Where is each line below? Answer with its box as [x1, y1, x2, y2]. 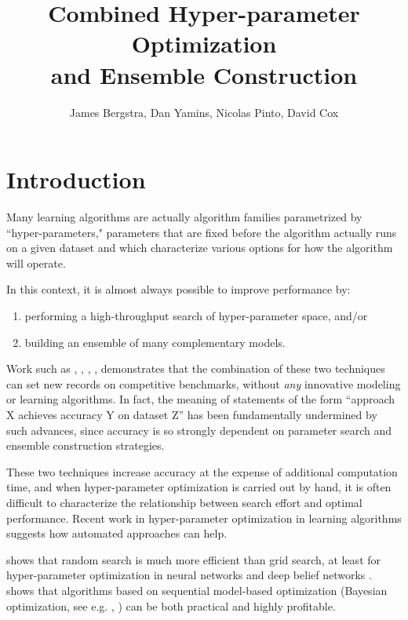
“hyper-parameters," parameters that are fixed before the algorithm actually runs [6, 224, 397, 240]
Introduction [6, 163, 146, 195]
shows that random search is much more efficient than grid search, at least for [6, 551, 381, 567]
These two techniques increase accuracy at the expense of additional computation [6, 463, 398, 480]
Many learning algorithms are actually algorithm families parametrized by [6, 209, 362, 225]
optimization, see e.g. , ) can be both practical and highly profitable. [6, 597, 336, 614]
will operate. [6, 254, 66, 271]
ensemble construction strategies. [6, 437, 165, 454]
